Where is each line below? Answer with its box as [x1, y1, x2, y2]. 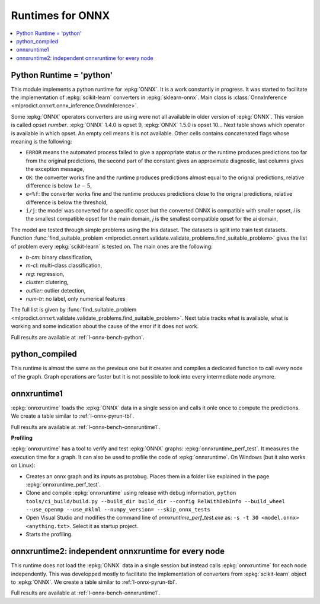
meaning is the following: [11, 138, 72, 145]
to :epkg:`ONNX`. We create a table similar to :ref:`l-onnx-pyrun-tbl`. [11, 578, 177, 586]
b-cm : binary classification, [25, 254, 93, 261]
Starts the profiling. [25, 531, 73, 538]
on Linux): [11, 462, 36, 469]
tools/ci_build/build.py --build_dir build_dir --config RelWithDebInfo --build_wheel [25, 498, 286, 504]
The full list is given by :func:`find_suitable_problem [11, 306, 137, 313]
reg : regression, [25, 270, 65, 277]
